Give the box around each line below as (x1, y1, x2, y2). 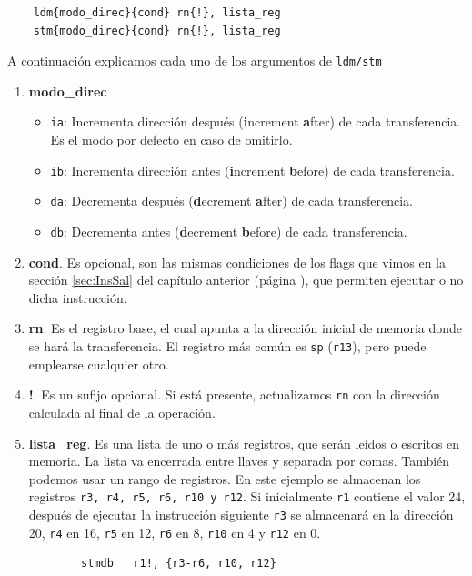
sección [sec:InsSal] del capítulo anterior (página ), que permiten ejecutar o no (28, 270, 464, 289)
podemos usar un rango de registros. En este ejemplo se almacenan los (28, 469, 421, 488)
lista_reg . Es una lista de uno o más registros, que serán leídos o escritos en (28, 433, 460, 452)
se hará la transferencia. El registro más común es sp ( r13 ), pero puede (28, 337, 427, 356)
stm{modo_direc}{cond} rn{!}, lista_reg (33, 24, 281, 37)
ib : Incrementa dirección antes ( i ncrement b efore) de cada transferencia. (50, 160, 455, 179)
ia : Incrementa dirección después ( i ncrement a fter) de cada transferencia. (50, 112, 461, 131)
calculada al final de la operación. (28, 402, 216, 421)
